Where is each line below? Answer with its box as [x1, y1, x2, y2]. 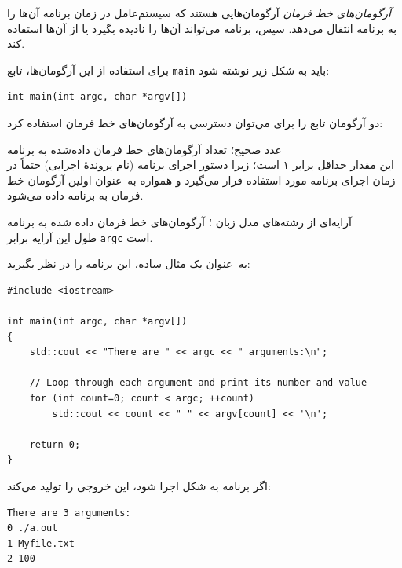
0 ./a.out [7, 522, 58, 534]
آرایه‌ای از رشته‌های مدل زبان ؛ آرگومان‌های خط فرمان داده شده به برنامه [7, 214, 352, 229]
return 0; [29, 438, 81, 450]
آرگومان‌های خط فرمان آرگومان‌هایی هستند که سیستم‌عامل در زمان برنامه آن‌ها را [7, 5, 392, 20]
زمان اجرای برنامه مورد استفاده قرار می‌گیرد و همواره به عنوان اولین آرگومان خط [7, 171, 396, 188]
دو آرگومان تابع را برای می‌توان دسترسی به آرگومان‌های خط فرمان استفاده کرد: [7, 115, 383, 131]
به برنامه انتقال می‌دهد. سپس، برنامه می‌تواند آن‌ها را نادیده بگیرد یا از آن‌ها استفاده [7, 20, 397, 36]
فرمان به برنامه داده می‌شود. [7, 187, 144, 203]
